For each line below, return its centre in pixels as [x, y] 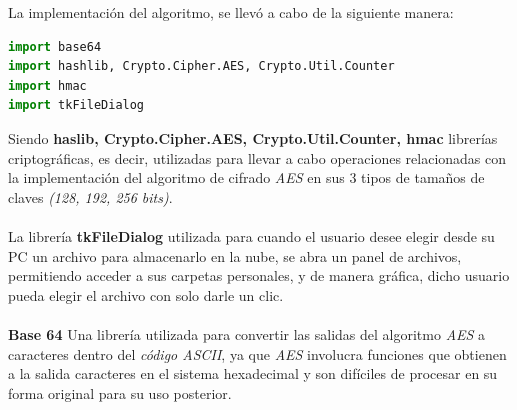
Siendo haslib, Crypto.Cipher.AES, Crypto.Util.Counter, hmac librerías [253, 137]
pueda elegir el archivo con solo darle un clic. [146, 294]
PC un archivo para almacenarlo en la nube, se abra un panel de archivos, [235, 255]
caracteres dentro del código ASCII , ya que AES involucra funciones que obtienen [257, 353]
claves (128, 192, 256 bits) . [90, 196]
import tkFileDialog [76, 105]
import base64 [55, 46]
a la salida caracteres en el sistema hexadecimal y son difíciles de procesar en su [253, 373]
